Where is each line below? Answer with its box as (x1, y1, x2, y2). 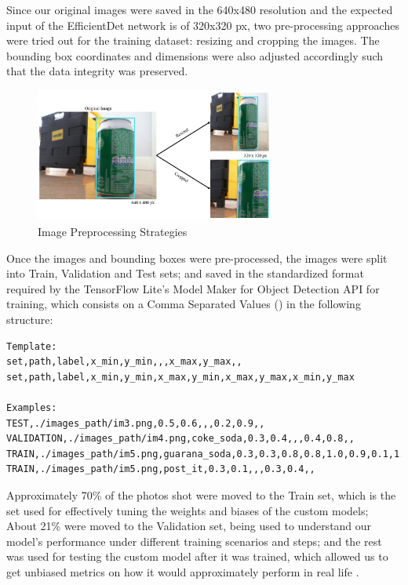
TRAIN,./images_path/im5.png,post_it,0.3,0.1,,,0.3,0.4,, (6, 463, 315, 475)
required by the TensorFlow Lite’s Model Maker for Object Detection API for (6, 280, 380, 296)
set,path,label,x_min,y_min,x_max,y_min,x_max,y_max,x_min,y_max (6, 371, 355, 383)
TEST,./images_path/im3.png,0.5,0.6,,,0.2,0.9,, (6, 417, 265, 429)
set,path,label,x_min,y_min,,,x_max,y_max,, (6, 356, 242, 368)
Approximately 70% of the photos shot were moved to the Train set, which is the (6, 486, 396, 503)
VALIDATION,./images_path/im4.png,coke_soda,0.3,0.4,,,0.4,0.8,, (6, 433, 355, 445)
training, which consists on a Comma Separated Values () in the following (6, 296, 361, 312)
